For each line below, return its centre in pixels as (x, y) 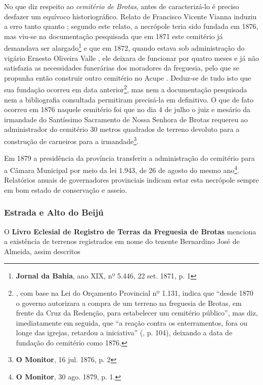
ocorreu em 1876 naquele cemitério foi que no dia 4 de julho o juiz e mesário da (127, 109)
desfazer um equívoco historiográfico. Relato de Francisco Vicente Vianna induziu (130, 16)
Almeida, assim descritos (42, 251)
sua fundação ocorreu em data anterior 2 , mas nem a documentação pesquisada (126, 89)
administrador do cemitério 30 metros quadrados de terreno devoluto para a (122, 129)
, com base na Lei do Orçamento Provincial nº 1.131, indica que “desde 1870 (135, 292)
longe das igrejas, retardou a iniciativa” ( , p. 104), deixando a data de (124, 332)
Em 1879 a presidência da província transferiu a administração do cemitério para (129, 158)
